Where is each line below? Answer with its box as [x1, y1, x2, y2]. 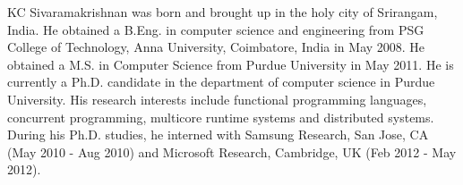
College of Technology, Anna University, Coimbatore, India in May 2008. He [7, 38, 425, 56]
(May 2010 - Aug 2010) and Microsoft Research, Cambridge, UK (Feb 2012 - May [7, 142, 457, 161]
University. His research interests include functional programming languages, [7, 89, 427, 108]
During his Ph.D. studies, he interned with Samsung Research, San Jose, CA [7, 125, 429, 144]
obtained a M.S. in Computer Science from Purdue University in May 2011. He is [7, 55, 454, 73]
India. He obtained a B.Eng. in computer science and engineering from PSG [7, 20, 424, 38]
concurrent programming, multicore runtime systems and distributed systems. [7, 107, 434, 126]
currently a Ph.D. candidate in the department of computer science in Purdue [7, 72, 435, 91]
